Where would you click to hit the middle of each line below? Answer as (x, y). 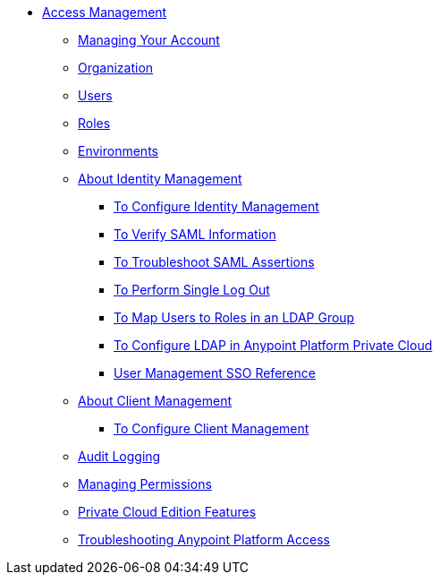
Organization (116, 68)
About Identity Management (160, 179)
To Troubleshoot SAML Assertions (214, 262)
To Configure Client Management (212, 428)
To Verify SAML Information (195, 234)
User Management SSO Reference (215, 373)
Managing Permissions (145, 484)
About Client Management (155, 401)
